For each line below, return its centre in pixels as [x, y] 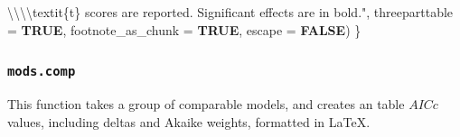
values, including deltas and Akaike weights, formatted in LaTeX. [189, 121]
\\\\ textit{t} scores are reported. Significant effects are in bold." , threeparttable [230, 12]
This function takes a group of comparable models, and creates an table [206, 103]
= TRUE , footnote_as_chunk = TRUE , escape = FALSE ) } [184, 29]
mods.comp [42, 72]
